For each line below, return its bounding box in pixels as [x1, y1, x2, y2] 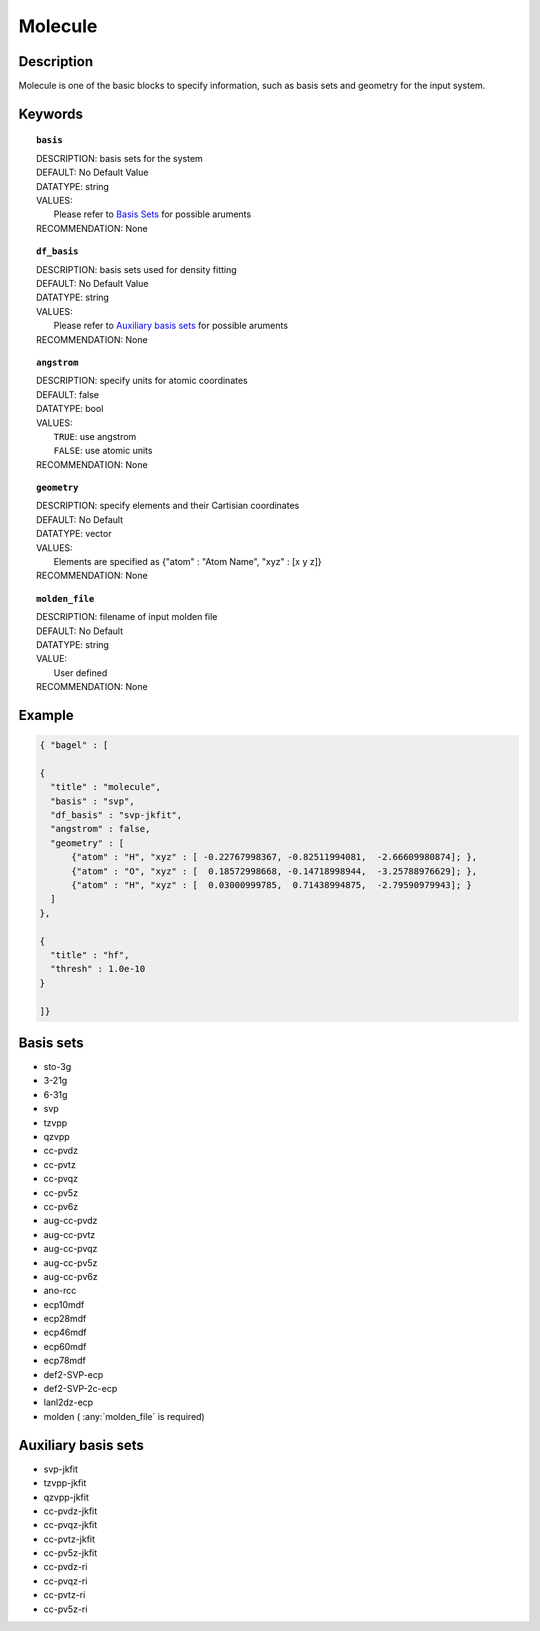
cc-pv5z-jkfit [43, 1547, 98, 1559]
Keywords [18, 105, 84, 122]
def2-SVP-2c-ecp [43, 1383, 118, 1395]
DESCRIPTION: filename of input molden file [36, 611, 218, 623]
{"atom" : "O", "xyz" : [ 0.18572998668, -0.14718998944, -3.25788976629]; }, [71, 865, 478, 877]
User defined [53, 666, 108, 679]
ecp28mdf [43, 1313, 87, 1325]
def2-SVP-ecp [43, 1368, 104, 1380]
